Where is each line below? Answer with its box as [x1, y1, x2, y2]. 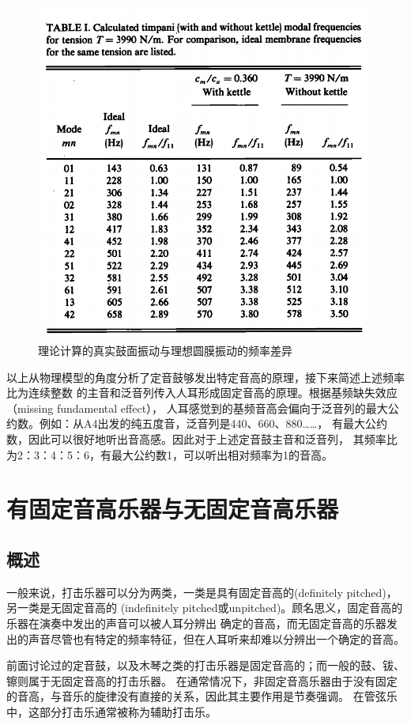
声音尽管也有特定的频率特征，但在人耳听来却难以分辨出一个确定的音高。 [28, 630, 405, 647]
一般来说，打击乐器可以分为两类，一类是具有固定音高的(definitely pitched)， [6, 583, 398, 600]
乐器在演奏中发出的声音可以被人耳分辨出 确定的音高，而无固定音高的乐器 [6, 614, 386, 631]
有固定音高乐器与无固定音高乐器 [6, 493, 339, 525]
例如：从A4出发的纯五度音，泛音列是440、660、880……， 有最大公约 [39, 415, 387, 432]
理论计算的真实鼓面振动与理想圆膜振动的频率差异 [38, 342, 292, 359]
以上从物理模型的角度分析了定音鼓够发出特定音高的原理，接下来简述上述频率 [6, 368, 405, 385]
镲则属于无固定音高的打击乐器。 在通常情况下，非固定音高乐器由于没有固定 [6, 672, 398, 689]
